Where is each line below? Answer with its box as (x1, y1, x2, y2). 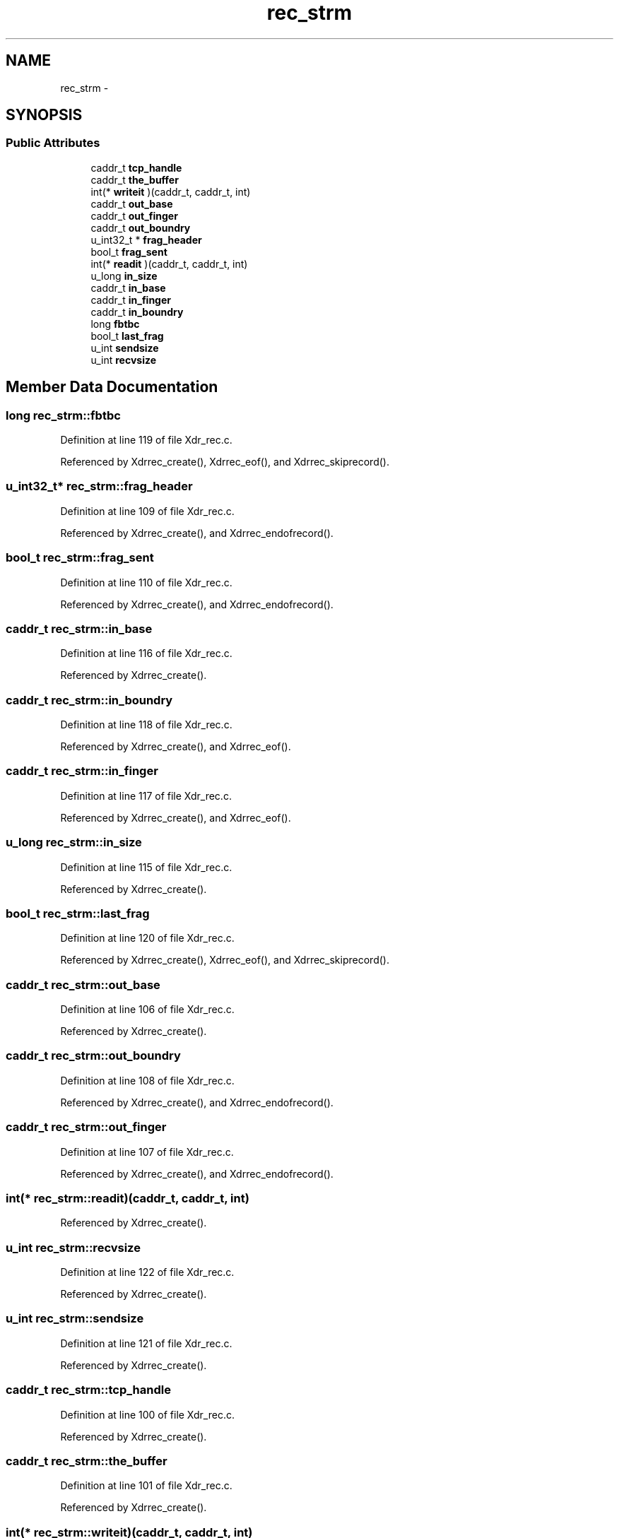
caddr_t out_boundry (90, 221, 191, 234)
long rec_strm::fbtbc (6, 408, 121, 422)
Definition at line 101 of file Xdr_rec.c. (60, 1479, 232, 1492)
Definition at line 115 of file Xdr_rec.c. (60, 860, 232, 873)
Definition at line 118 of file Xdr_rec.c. (60, 718, 232, 731)
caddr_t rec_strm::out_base (6, 977, 160, 992)
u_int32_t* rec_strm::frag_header (6, 479, 193, 494)
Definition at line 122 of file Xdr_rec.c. (60, 1266, 235, 1279)
